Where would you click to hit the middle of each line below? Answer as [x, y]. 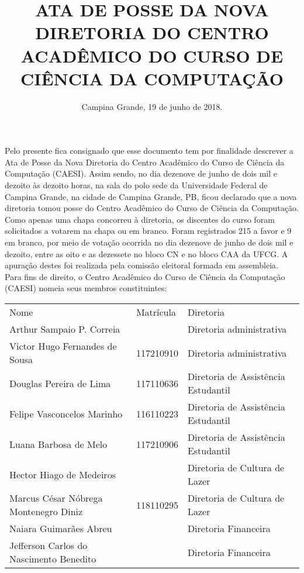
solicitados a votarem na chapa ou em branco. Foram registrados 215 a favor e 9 [148, 231]
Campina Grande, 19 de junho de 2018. [152, 106]
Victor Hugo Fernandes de [63, 346]
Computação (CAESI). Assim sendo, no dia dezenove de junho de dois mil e [141, 173]
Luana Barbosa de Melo [58, 444]
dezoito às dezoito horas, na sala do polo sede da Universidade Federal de [136, 185]
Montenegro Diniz [46, 511]
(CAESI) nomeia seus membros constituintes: [86, 288]
